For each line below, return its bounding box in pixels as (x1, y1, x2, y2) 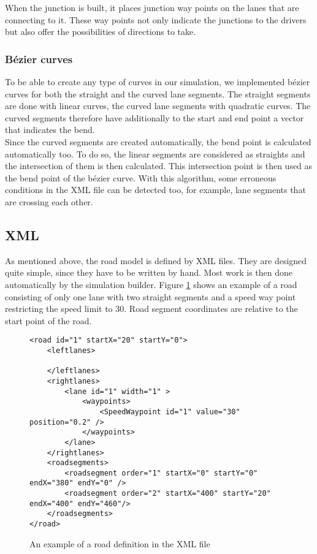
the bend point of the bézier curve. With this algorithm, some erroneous (5, 171, 277, 184)
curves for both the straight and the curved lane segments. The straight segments (5, 87, 311, 100)
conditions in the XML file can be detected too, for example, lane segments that (5, 183, 306, 196)
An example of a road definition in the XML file (29, 537, 210, 550)
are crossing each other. (5, 195, 93, 208)
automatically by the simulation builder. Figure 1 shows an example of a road (5, 278, 297, 290)
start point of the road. (5, 314, 92, 327)
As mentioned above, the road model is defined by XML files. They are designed (5, 254, 307, 267)
